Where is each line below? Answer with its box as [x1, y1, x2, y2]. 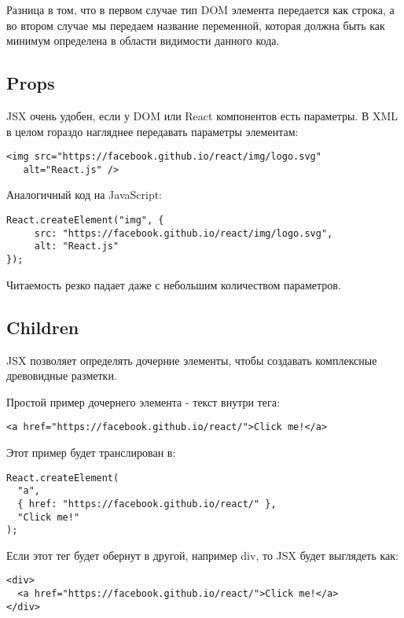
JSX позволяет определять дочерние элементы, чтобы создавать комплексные [6, 351, 377, 368]
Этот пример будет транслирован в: [6, 443, 176, 460]
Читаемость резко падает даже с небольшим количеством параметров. [6, 276, 341, 292]
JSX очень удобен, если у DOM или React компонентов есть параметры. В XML [6, 107, 398, 123]
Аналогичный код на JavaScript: [6, 186, 163, 203]
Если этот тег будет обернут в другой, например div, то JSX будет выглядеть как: [6, 546, 398, 563]
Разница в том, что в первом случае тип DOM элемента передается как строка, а [6, 2, 395, 17]
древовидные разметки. [6, 367, 117, 384]
